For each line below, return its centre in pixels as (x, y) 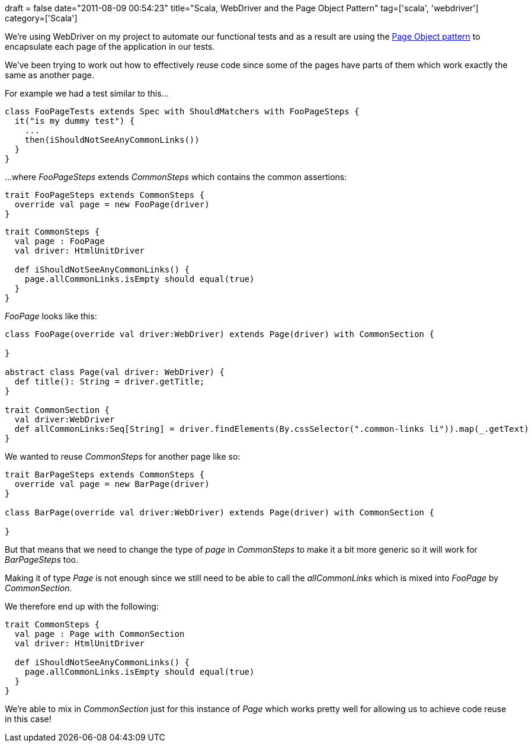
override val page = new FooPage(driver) (112, 204)
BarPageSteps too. (42, 560)
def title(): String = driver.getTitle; (110, 381)
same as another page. (49, 75)
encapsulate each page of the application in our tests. (110, 47)
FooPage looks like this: (51, 316)
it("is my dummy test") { (75, 121)
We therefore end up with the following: (82, 606)
